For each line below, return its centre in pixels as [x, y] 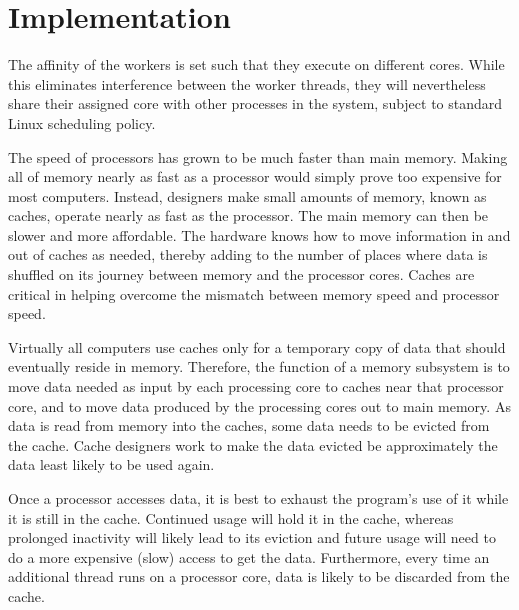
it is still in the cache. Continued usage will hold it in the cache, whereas [231, 517]
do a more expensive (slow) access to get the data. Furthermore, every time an [249, 556]
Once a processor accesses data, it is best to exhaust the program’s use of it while [258, 498]
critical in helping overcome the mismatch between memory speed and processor [254, 293]
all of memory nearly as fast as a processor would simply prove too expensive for [255, 176]
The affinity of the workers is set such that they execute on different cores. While [256, 64]
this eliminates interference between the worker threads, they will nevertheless [247, 83]
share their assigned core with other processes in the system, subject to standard [255, 103]
